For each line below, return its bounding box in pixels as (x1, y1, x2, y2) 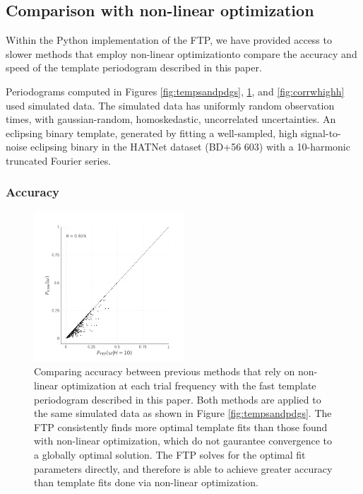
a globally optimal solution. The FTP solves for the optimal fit (34, 447, 306, 461)
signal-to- (300, 125, 341, 140)
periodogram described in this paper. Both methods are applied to (34, 392, 321, 406)
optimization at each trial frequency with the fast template (61, 377, 316, 392)
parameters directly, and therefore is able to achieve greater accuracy (34, 461, 333, 476)
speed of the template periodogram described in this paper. (6, 60, 262, 75)
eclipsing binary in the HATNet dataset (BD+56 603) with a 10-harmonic (30, 139, 350, 154)
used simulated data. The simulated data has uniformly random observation (6, 98, 335, 112)
